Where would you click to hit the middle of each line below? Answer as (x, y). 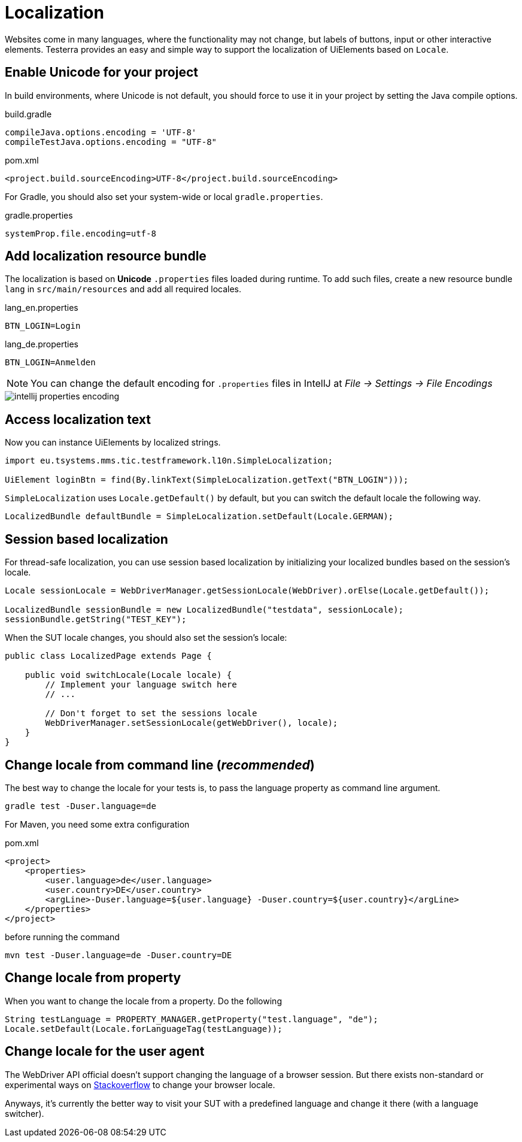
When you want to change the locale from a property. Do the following (143, 1001)
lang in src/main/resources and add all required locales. (123, 289)
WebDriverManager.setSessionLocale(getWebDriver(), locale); (192, 723)
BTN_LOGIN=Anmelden (50, 363)
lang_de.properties (42, 344)
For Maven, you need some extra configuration (97, 824)
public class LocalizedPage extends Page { (108, 656)
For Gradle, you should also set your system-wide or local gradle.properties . (164, 196)
